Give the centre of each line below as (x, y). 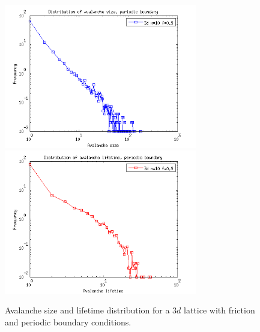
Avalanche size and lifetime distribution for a (87, 310)
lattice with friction (219, 310)
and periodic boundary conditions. (68, 322)
